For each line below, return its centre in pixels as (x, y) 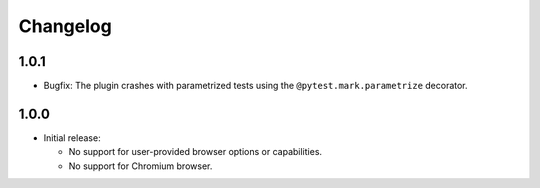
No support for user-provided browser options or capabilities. (195, 152)
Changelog (65, 26)
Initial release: (72, 137)
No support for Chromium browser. (140, 166)
